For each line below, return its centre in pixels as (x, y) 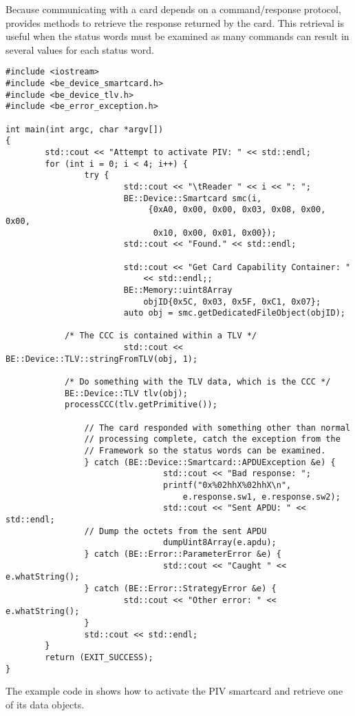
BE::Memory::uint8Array (178, 290)
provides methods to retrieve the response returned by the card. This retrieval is (175, 22)
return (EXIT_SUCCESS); (99, 657)
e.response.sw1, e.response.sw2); (261, 497)
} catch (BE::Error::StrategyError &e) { (180, 588)
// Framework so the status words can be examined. (205, 451)
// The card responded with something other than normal (217, 428)
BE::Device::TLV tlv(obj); (126, 393)
